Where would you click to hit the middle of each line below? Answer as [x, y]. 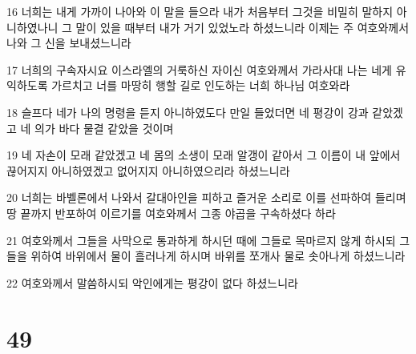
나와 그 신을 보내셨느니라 [69, 43]
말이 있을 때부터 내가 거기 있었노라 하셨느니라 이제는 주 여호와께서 [242, 27]
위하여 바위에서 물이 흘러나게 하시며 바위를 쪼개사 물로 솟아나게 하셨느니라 [218, 256]
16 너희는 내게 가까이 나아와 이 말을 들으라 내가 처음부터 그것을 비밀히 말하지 [200, 11]
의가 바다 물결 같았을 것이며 [104, 128]
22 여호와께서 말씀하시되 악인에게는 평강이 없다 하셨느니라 [152, 282]
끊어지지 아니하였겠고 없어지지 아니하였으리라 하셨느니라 [148, 170]
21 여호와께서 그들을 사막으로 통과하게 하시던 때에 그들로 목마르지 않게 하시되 [201, 240]
